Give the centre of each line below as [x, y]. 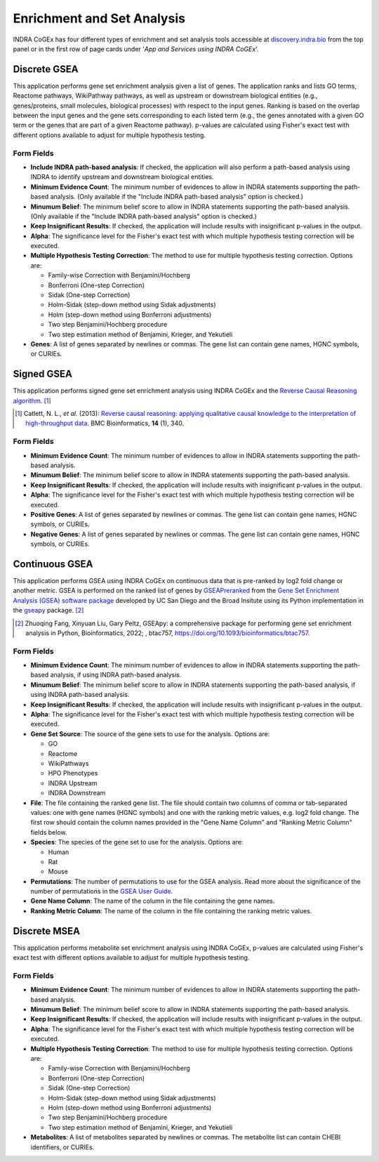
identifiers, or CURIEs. [62, 1147]
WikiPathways [68, 763]
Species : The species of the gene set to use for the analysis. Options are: [137, 842]
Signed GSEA [43, 374]
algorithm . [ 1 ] [32, 400]
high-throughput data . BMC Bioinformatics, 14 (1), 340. [105, 423]
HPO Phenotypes [73, 773]
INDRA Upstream [73, 783]
